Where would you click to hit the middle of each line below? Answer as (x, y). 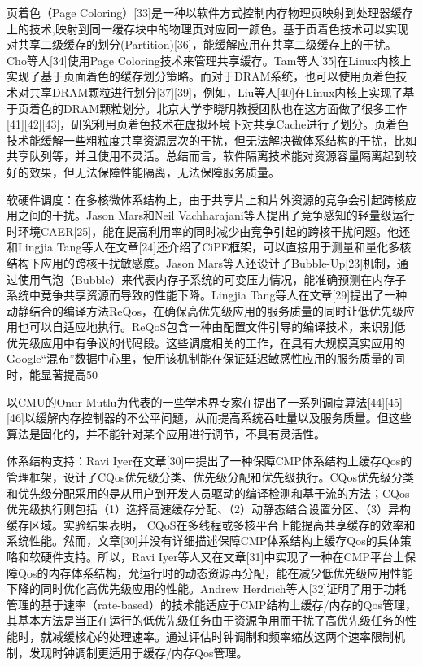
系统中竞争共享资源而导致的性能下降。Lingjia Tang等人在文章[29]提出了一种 (207, 295)
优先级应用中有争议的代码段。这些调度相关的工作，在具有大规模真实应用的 (206, 342)
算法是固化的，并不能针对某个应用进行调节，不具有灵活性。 (166, 433)
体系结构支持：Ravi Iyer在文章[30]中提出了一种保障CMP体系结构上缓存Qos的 (209, 461)
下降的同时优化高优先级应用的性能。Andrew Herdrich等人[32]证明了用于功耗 (207, 589)
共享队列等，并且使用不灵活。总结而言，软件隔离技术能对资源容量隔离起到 (206, 156)
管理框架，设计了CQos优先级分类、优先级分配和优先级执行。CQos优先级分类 (211, 477)
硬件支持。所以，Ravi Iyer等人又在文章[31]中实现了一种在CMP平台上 (222, 556)
